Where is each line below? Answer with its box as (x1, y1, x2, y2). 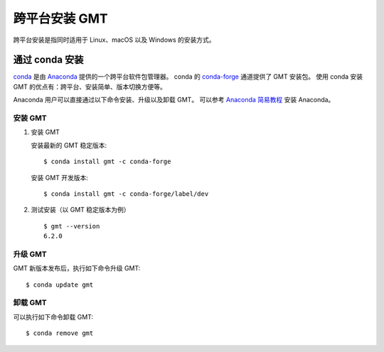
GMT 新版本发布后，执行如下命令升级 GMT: (13, 264, 141, 273)
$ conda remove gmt (26, 329, 94, 337)
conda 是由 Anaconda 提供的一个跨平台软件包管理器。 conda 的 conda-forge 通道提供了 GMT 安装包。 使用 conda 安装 (13, 72, 363, 81)
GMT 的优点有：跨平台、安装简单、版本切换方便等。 (13, 82, 167, 91)
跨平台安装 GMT (13, 11, 108, 26)
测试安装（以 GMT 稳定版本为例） (31, 206, 131, 214)
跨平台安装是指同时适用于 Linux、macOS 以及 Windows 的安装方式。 (13, 35, 216, 44)
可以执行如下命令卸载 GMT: (13, 312, 94, 321)
